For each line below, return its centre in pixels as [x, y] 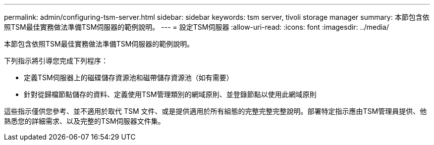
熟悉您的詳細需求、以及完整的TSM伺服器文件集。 [84, 121]
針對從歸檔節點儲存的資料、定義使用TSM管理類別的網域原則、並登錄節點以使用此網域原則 [170, 94]
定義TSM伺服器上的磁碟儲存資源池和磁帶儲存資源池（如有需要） [129, 77]
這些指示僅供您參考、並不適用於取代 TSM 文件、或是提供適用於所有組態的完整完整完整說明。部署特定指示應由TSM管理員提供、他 [216, 111]
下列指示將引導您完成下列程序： [56, 61]
